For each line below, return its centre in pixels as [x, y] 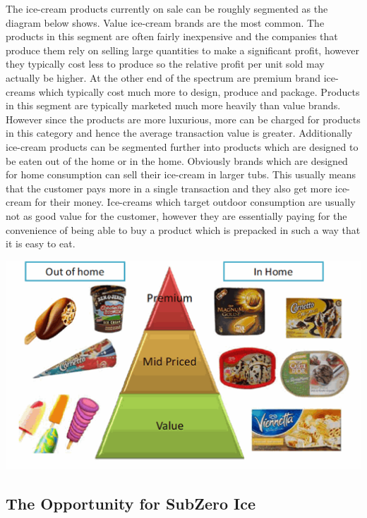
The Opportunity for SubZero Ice [131, 504]
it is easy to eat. [41, 243]
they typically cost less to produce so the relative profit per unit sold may [165, 64]
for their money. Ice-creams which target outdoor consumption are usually [195, 202]
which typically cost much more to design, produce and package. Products [199, 91]
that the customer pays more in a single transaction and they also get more [169, 188]
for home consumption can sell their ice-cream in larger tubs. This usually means [181, 174]
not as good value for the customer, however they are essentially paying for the [176, 215]
